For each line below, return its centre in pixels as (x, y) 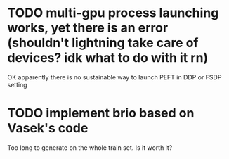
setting (17, 84)
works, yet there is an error (88, 28)
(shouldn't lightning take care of (103, 43)
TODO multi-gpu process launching (113, 13)
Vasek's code (48, 128)
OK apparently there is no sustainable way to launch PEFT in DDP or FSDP (115, 77)
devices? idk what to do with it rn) (108, 58)
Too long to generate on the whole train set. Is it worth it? (90, 147)
